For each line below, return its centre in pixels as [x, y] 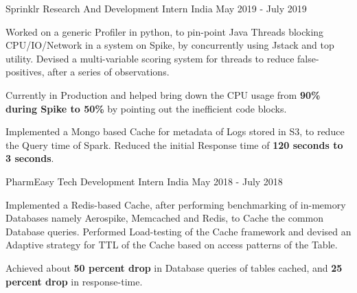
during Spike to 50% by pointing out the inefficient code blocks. [146, 108]
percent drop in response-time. [74, 281]
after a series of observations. [108, 72]
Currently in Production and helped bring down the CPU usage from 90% [163, 94]
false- [308, 58]
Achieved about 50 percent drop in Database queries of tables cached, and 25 [174, 267]
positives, [25, 72]
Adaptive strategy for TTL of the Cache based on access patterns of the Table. [172, 245]
